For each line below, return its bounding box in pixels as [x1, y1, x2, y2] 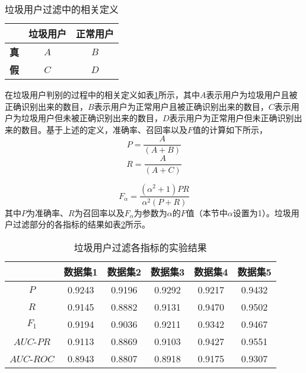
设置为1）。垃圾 [232, 206, 291, 219]
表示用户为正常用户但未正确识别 [169, 112, 294, 124]
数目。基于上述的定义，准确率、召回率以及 [21, 123, 187, 135]
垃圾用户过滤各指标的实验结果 [74, 240, 207, 254]
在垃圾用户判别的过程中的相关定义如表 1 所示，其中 [5, 88, 200, 100]
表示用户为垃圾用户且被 [206, 88, 298, 100]
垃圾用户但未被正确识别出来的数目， [21, 112, 162, 124]
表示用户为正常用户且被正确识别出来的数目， [94, 100, 269, 112]
